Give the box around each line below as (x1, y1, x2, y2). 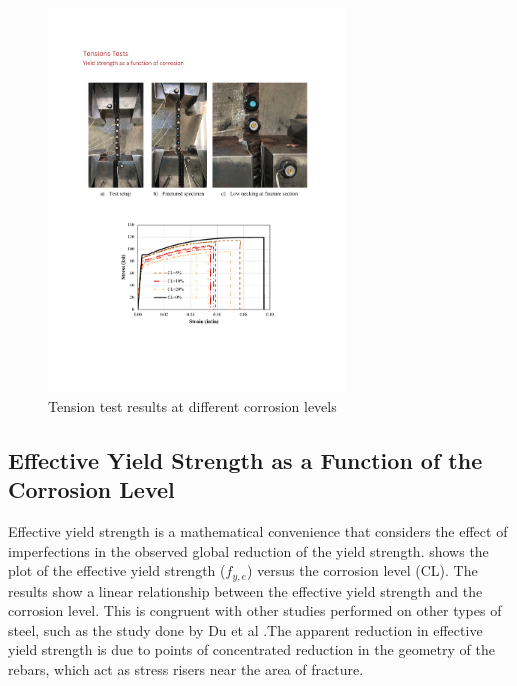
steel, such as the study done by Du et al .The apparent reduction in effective (8, 619, 483, 640)
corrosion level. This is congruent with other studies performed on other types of (8, 600, 502, 621)
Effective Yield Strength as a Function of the (8, 444, 483, 475)
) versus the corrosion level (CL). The (246, 560, 478, 581)
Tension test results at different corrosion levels (48, 395, 337, 416)
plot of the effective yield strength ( (8, 560, 226, 581)
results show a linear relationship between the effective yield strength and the (8, 580, 483, 601)
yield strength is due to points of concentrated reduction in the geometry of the (8, 639, 495, 660)
